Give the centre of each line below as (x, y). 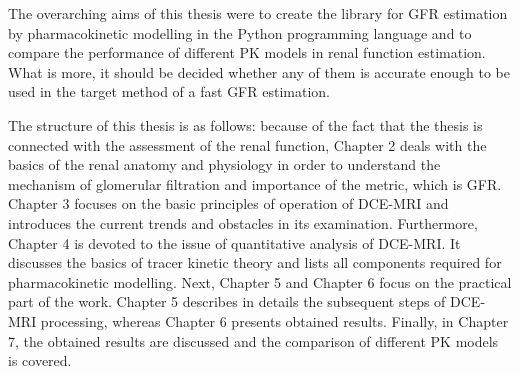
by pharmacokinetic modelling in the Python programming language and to (240, 32)
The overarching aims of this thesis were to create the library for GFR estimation (258, 13)
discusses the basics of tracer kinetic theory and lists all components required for (255, 262)
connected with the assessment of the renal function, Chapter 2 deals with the (247, 144)
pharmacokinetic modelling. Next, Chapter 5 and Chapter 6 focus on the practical (260, 281)
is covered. (40, 360)
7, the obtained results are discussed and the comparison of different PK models (253, 340)
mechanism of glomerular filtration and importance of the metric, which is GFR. (255, 183)
